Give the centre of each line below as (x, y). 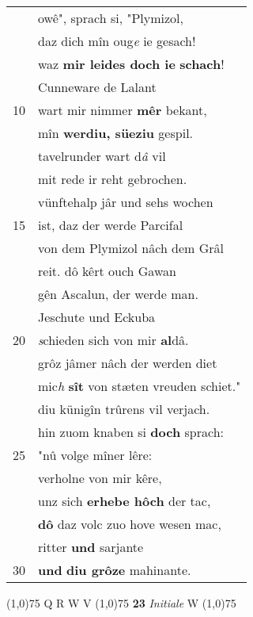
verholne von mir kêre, (100, 478)
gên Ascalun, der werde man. (118, 294)
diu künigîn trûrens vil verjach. (124, 409)
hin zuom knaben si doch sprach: (131, 432)
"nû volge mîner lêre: (95, 455)
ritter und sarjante (91, 547)
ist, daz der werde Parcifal (111, 225)
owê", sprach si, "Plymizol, (111, 18)
